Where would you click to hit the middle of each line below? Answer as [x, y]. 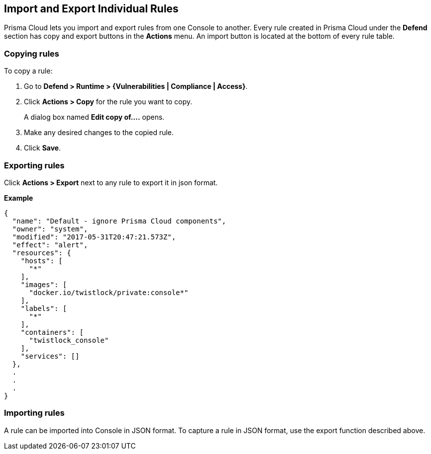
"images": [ [44, 284]
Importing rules [34, 413]
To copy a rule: [28, 71]
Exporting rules [34, 165]
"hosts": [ [42, 261]
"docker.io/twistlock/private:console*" [109, 292]
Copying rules [32, 53]
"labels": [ [44, 308]
